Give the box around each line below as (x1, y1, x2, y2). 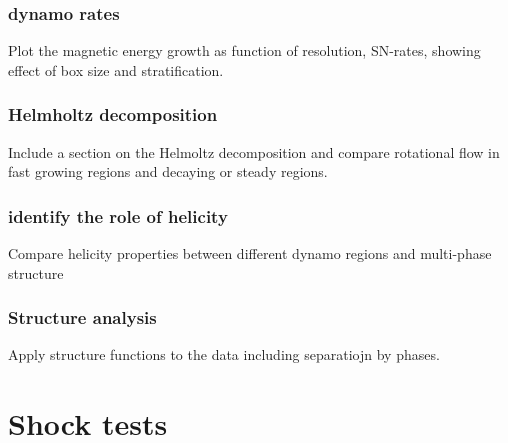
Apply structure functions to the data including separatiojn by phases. (8, 344, 440, 365)
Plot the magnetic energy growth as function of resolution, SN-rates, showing (8, 40, 481, 61)
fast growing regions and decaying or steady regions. (8, 161, 328, 182)
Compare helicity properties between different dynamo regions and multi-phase (8, 243, 492, 264)
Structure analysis (8, 305, 157, 330)
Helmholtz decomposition (8, 102, 218, 127)
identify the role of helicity (8, 203, 228, 228)
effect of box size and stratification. (8, 59, 224, 80)
